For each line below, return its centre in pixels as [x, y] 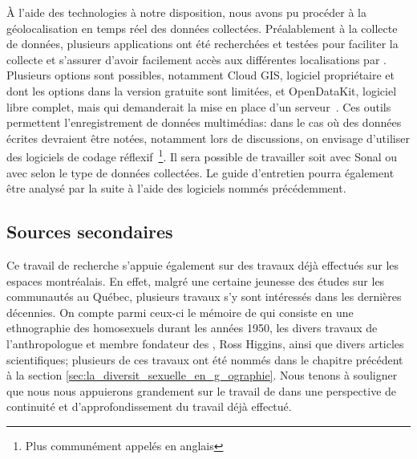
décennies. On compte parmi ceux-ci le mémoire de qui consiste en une [180, 312]
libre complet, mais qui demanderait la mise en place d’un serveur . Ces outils [199, 106]
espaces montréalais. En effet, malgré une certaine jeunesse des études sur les [196, 280]
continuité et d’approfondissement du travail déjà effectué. [149, 406]
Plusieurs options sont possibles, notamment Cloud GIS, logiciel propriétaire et [201, 75]
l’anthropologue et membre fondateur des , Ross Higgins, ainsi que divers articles [205, 343]
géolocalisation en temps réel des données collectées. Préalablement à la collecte [202, 28]
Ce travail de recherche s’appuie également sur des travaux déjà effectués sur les [203, 264]
